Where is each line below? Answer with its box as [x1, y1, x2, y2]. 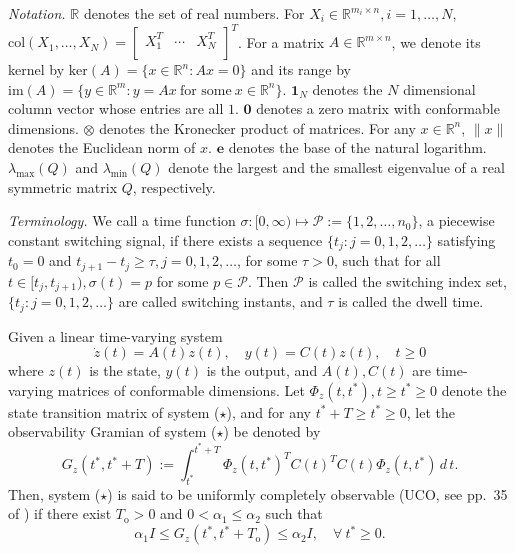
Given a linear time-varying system [8, 325, 223, 346]
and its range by [251, 59, 351, 80]
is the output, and [206, 360, 318, 381]
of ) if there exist [8, 503, 112, 524]
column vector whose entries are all [8, 98, 224, 119]
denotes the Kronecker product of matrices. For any [99, 117, 416, 138]
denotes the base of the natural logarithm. [228, 137, 487, 158]
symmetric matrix [8, 176, 118, 197]
